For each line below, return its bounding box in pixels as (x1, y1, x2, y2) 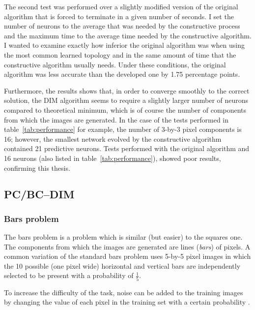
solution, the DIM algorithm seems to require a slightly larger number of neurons (4, 95, 249, 105)
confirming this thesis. (4, 162, 70, 173)
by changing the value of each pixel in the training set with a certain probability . (4, 297, 250, 307)
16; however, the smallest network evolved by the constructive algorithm (4, 133, 222, 144)
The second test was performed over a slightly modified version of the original (4, 1, 238, 11)
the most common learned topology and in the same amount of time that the (4, 49, 236, 60)
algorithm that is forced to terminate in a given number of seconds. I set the (4, 11, 234, 21)
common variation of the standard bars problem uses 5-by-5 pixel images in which (4, 251, 251, 261)
